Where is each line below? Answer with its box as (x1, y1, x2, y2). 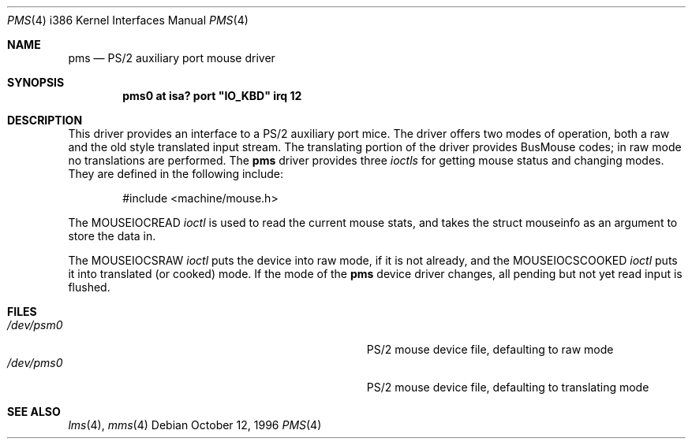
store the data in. (68, 229, 156, 243)
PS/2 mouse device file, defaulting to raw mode (366, 343, 614, 356)
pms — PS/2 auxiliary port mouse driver (68, 51, 275, 65)
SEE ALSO (7, 405, 61, 418)
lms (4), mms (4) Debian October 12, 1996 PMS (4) (68, 418, 322, 432)
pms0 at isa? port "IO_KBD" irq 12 (122, 89, 302, 102)
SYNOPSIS (7, 76, 65, 89)
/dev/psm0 (7, 318, 63, 332)
